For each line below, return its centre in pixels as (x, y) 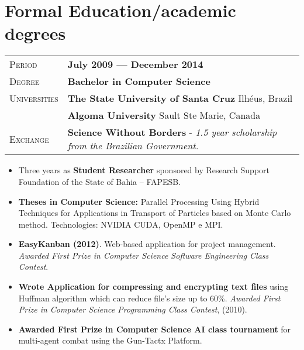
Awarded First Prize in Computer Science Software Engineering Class (144, 255)
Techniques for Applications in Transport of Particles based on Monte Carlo (155, 213)
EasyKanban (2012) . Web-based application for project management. (147, 244)
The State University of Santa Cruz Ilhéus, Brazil (180, 98)
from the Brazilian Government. (133, 146)
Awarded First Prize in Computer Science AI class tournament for (155, 329)
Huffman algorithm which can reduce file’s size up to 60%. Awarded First (149, 298)
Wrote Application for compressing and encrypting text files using (153, 286)
